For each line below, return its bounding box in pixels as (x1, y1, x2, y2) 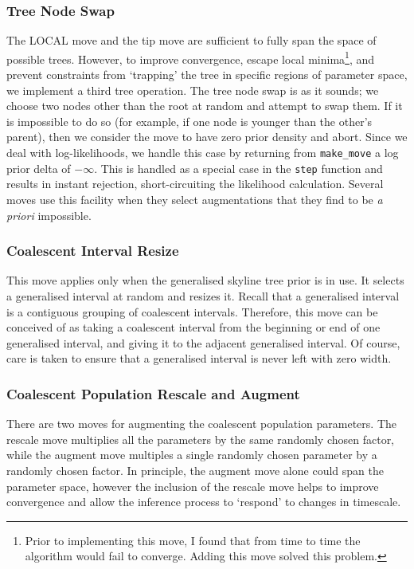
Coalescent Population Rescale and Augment (6, 383, 300, 403)
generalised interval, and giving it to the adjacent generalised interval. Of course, (6, 334, 400, 351)
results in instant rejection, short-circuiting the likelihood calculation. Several (6, 175, 384, 192)
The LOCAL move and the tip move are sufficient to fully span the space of (6, 32, 377, 49)
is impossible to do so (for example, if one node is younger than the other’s (6, 112, 373, 129)
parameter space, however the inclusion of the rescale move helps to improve (6, 477, 379, 494)
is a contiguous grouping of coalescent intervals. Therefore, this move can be (6, 303, 378, 320)
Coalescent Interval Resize (6, 241, 179, 261)
